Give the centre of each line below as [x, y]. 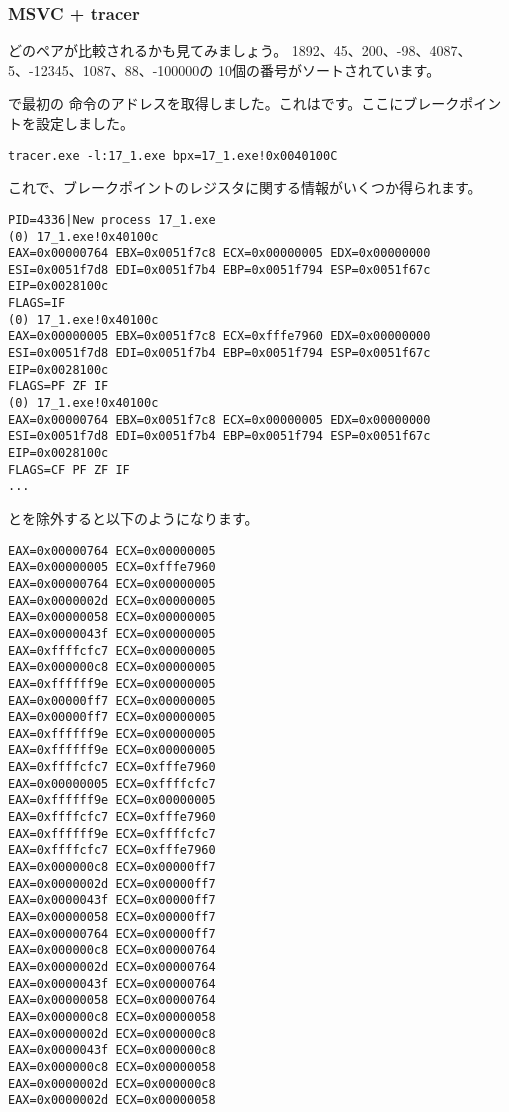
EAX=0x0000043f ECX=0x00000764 [112, 983]
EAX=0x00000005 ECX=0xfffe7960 [112, 567]
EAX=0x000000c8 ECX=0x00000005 [112, 667]
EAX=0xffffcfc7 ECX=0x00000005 [112, 650]
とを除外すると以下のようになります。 [133, 518]
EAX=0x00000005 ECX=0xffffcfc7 [112, 783]
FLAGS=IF [37, 303]
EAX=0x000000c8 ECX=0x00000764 [112, 950]
